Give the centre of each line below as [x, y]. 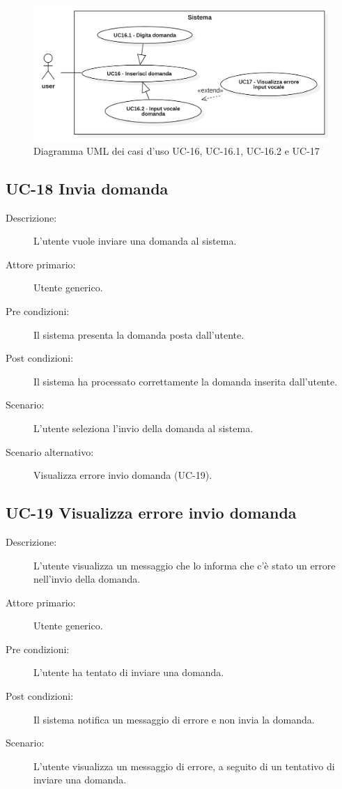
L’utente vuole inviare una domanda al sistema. [135, 241]
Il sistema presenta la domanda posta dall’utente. [139, 334]
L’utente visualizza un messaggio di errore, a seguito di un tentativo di [184, 766]
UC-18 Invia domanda [87, 188]
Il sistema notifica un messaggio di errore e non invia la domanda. [174, 719]
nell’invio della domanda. [87, 579]
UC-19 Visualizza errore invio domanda [151, 513]
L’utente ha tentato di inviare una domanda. [129, 672]
